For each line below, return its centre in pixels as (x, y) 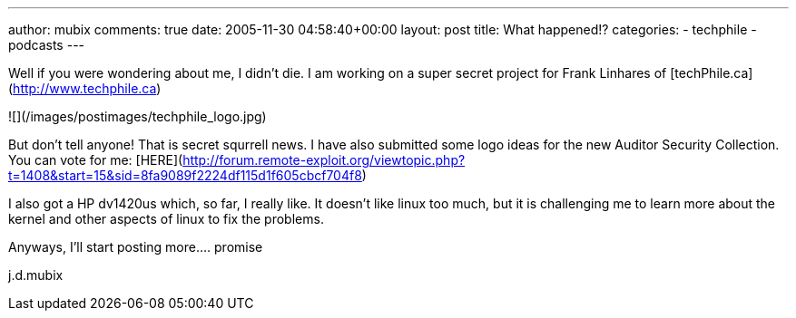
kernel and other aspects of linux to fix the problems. (166, 219)
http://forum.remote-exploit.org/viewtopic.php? (324, 160)
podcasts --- (47, 45)
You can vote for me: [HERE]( (96, 160)
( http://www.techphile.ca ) (85, 88)
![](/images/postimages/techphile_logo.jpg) (138, 116)
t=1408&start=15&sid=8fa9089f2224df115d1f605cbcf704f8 (185, 175)
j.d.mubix (36, 275)
